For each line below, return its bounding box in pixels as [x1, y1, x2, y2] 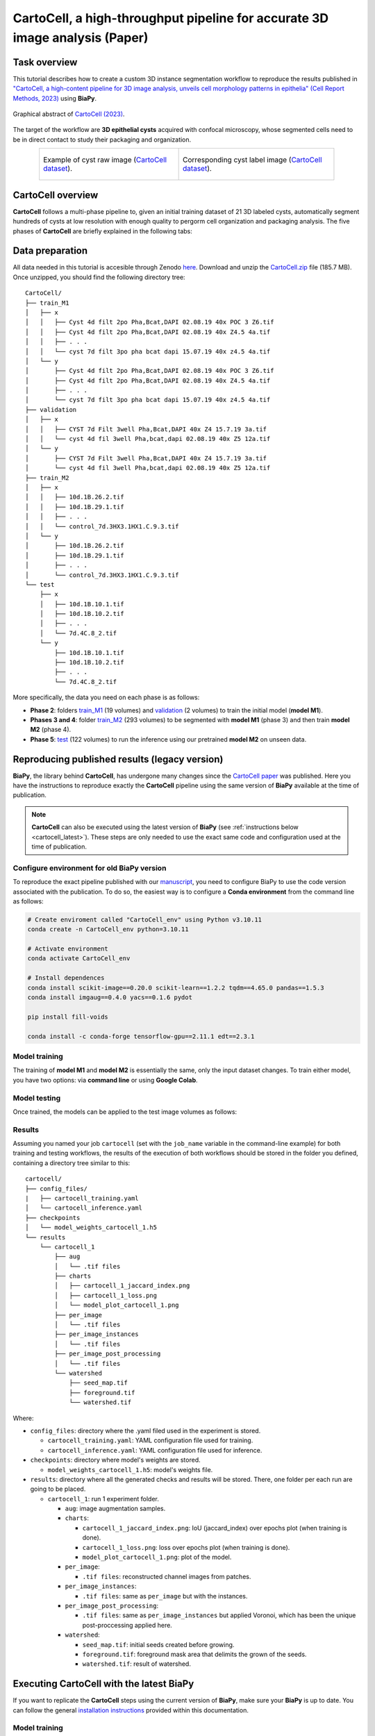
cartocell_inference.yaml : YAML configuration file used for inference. [47, 1446, 262, 1454]
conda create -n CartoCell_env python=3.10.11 [27, 926, 189, 933]
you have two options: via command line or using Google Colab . [12, 1076, 198, 1084]
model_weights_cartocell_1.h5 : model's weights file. [47, 1465, 213, 1474]
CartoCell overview [12, 189, 99, 201]
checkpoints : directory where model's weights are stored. [30, 1455, 201, 1464]
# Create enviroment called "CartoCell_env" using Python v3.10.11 [27, 915, 262, 924]
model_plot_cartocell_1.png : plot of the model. [82, 1553, 232, 1562]
